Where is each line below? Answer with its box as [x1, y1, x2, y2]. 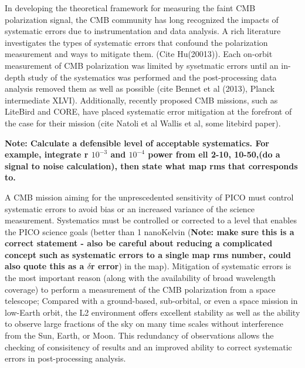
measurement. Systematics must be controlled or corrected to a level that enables [5, 214, 297, 226]
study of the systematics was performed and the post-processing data [28, 71, 277, 83]
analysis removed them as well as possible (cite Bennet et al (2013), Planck [5, 82, 275, 95]
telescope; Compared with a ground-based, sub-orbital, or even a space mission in [5, 295, 298, 307]
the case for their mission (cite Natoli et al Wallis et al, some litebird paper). [5, 116, 281, 129]
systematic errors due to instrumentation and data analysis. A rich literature [5, 25, 281, 37]
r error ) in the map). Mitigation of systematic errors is [90, 260, 292, 272]
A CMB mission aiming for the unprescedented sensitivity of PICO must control [5, 190, 294, 203]
